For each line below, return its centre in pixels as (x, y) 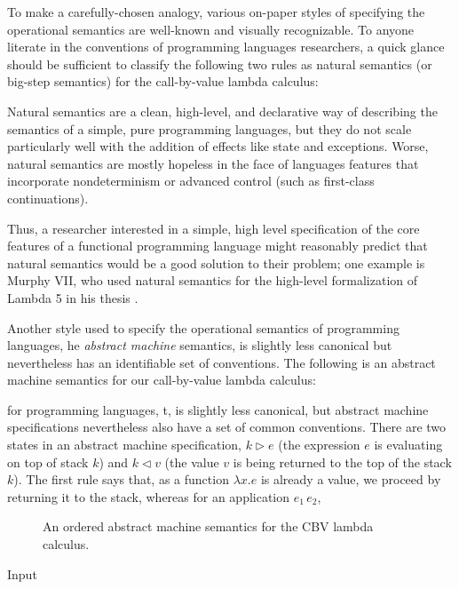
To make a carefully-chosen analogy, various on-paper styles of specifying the (216, 12)
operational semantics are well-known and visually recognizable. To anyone (211, 29)
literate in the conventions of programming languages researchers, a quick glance (226, 47)
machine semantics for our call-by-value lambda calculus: (162, 380)
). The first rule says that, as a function (121, 479)
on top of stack (48, 462)
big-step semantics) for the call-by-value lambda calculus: (163, 81)
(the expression (319, 445)
